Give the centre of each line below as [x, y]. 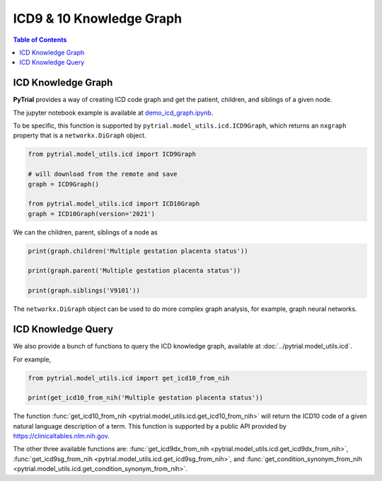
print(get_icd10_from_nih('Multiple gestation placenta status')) [145, 398]
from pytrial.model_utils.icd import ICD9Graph [112, 154]
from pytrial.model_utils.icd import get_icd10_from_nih [129, 378]
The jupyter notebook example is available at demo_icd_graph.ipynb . [113, 113]
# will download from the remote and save [103, 174]
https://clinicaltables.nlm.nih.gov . [61, 436]
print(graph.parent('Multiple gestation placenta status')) [134, 271]
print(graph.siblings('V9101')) [84, 291]
